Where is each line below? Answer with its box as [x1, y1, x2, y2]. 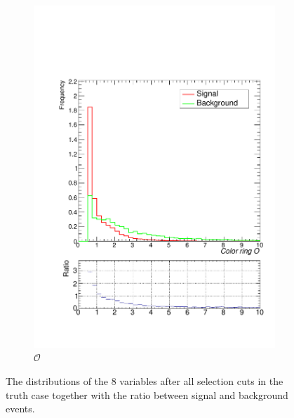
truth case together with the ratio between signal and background [6, 387, 288, 402]
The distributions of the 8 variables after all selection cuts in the [6, 373, 283, 388]
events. [6, 401, 35, 416]
